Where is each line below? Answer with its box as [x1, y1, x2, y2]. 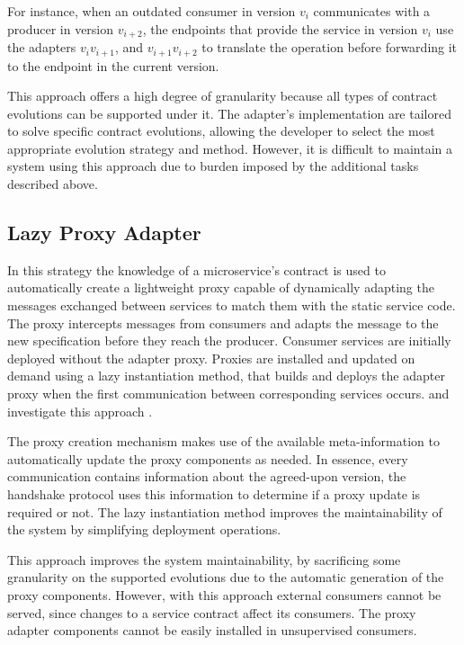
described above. [7, 175, 98, 193]
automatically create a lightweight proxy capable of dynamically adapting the [7, 278, 434, 297]
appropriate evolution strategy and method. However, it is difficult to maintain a [7, 139, 452, 157]
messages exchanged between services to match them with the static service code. [7, 296, 456, 315]
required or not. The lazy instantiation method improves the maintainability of [7, 502, 442, 521]
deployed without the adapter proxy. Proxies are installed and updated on [7, 348, 415, 367]
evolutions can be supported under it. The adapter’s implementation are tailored [7, 103, 451, 122]
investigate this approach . [7, 401, 153, 420]
